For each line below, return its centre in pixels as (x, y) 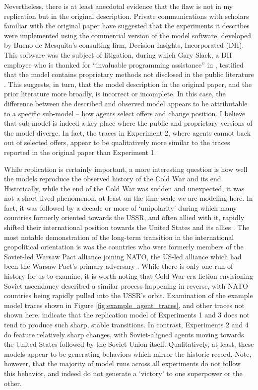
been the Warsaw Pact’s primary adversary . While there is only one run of (119, 266)
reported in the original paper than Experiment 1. (80, 152)
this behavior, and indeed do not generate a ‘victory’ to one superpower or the (123, 373)
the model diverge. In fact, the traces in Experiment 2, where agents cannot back (128, 132)
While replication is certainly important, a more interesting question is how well (126, 169)
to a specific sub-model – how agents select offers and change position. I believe (125, 113)
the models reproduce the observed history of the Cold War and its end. (114, 179)
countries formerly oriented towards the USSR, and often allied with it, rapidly (124, 217)
